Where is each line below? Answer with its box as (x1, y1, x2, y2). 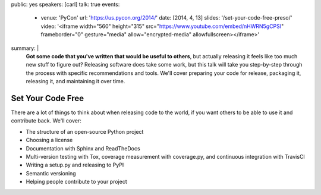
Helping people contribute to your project (26, 178, 127, 185)
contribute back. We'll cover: (11, 117, 81, 124)
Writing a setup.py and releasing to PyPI (26, 161, 124, 169)
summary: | (11, 45, 39, 52)
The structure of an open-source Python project (26, 128, 144, 135)
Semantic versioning (26, 169, 77, 177)
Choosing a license (26, 137, 73, 144)
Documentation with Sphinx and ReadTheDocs (26, 144, 140, 152)
